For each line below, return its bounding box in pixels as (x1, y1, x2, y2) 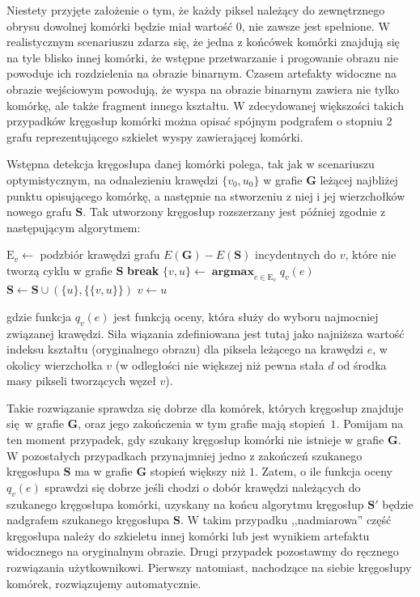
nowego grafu (6, 203, 72, 220)
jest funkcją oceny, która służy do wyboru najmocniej (113, 307, 379, 324)
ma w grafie (74, 463, 133, 480)
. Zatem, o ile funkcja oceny (254, 463, 392, 480)
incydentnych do (255, 246, 337, 263)
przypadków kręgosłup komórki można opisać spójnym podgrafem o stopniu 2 (6, 112, 392, 129)
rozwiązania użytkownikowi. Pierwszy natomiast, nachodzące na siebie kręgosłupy (6, 559, 412, 576)
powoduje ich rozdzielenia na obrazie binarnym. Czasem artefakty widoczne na (6, 65, 397, 82)
